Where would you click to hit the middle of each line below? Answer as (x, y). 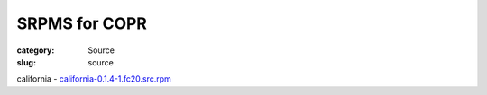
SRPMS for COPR (82, 23)
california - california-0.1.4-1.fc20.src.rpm (94, 79)
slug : (26, 62)
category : (36, 50)
